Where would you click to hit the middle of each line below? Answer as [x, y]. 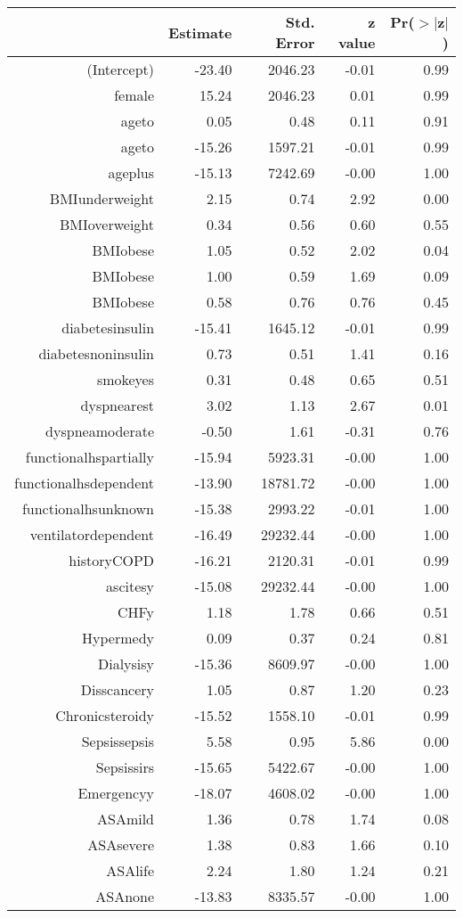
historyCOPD [112, 560]
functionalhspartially [90, 457]
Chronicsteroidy [105, 715]
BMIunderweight [102, 198]
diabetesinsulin [108, 328]
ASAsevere [121, 844]
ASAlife [130, 870]
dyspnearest [118, 405]
